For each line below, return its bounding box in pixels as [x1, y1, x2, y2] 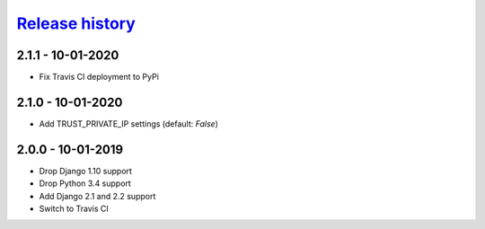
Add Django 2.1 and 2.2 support [39, 190, 156, 201]
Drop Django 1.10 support [39, 165, 132, 176]
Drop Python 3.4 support [39, 178, 132, 189]
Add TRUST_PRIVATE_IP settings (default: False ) [39, 118, 219, 129]
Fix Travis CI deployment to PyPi [39, 72, 159, 83]
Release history [16, 13, 137, 33]
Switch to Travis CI [39, 203, 110, 215]
